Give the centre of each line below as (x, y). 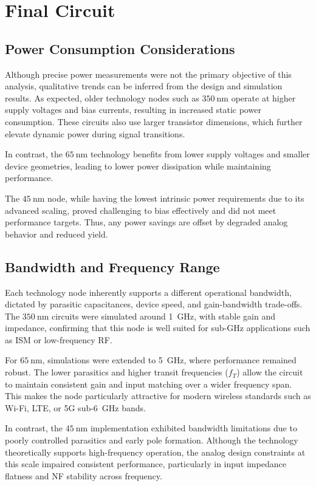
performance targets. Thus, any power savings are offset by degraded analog (146, 222)
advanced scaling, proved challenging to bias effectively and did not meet (141, 210)
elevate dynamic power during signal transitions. (95, 133)
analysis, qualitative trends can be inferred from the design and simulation (144, 86)
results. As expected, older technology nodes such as (102, 98)
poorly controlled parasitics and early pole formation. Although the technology (152, 440)
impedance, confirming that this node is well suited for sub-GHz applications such (158, 328)
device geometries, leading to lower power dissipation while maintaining (138, 166)
